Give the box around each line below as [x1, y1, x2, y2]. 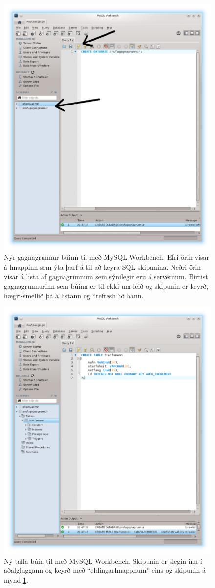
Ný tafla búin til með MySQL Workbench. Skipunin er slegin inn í [4, 555, 202, 566]
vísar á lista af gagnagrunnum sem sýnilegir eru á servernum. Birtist [4, 271, 208, 281]
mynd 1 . [4, 575, 28, 585]
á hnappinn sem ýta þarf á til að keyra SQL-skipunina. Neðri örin [4, 262, 201, 272]
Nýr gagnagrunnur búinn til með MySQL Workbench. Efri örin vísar [4, 252, 210, 262]
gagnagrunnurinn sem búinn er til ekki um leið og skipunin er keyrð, [4, 281, 209, 291]
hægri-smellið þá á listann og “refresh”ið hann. [4, 290, 144, 300]
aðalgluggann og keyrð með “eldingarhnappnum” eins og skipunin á [4, 565, 206, 575]
